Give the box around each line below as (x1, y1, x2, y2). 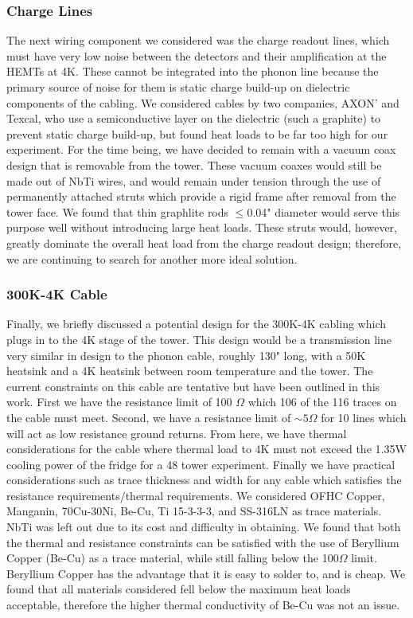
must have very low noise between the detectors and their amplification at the (6, 47, 387, 64)
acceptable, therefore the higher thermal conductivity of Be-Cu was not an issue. (6, 596, 400, 613)
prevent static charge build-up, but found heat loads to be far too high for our (6, 125, 388, 142)
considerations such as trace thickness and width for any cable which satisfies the (6, 471, 402, 488)
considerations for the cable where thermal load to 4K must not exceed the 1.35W (6, 440, 407, 457)
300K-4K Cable (6, 284, 107, 304)
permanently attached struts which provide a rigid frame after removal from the (6, 188, 396, 205)
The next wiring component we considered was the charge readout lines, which (6, 32, 390, 49)
